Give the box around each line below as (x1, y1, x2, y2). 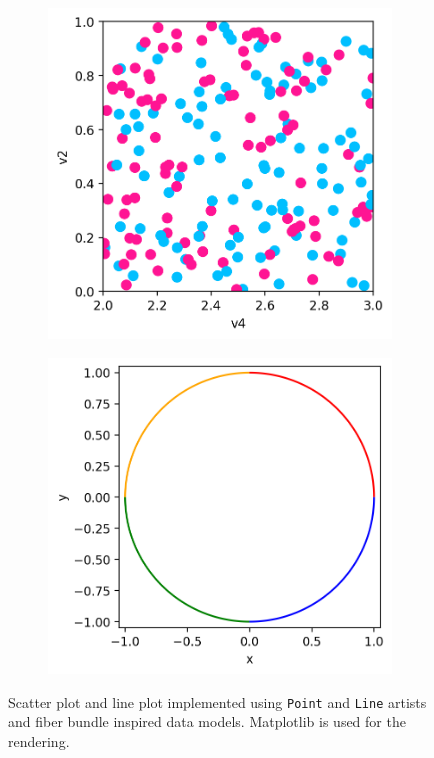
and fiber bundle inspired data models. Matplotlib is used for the (8, 711, 406, 732)
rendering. (8, 730, 70, 751)
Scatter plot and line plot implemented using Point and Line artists (8, 691, 427, 712)
